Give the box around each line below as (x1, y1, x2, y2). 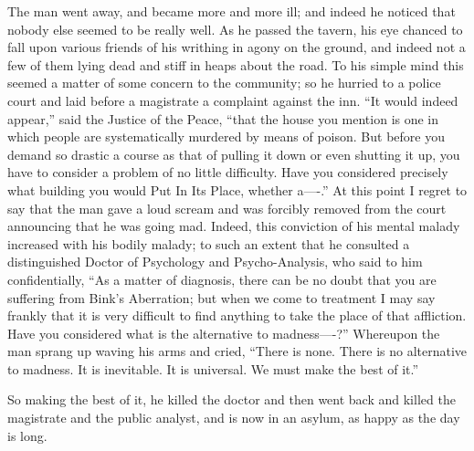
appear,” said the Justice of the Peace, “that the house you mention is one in (7, 109, 439, 128)
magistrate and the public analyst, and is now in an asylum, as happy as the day (7, 408, 460, 427)
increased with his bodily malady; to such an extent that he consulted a (7, 234, 410, 253)
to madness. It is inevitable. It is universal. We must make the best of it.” (7, 359, 419, 378)
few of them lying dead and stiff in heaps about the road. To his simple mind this (7, 55, 464, 74)
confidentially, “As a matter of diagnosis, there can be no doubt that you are (7, 269, 437, 288)
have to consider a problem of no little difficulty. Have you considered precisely (7, 163, 448, 182)
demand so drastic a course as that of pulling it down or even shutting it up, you (7, 144, 460, 163)
